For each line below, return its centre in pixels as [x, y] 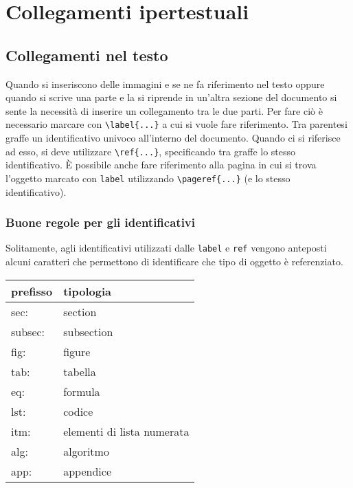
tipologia [87, 291]
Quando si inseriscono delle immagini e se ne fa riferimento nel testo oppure [165, 84]
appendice [87, 471]
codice [78, 411]
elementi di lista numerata [126, 431]
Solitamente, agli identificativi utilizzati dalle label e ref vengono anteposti [166, 248]
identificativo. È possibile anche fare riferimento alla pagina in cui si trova [161, 165]
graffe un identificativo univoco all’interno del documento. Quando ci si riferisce [173, 138]
